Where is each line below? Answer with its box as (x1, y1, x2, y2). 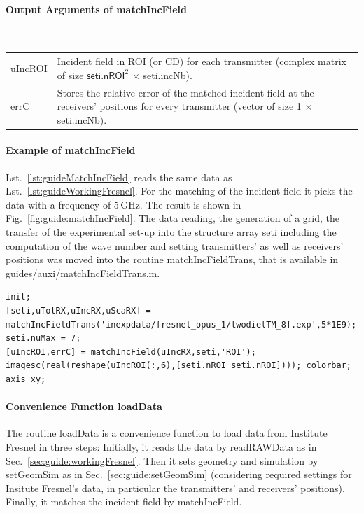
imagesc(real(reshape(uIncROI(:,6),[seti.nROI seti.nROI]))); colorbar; (6, 360, 351, 371)
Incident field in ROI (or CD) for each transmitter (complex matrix (57, 54, 346, 69)
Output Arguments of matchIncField (6, 1, 187, 16)
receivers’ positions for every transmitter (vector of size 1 (57, 99, 302, 113)
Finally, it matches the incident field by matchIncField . (6, 494, 242, 509)
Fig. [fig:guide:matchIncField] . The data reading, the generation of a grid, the (6, 211, 339, 225)
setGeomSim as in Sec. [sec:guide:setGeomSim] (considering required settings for (6, 467, 352, 482)
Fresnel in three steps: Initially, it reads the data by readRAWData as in (6, 439, 317, 454)
